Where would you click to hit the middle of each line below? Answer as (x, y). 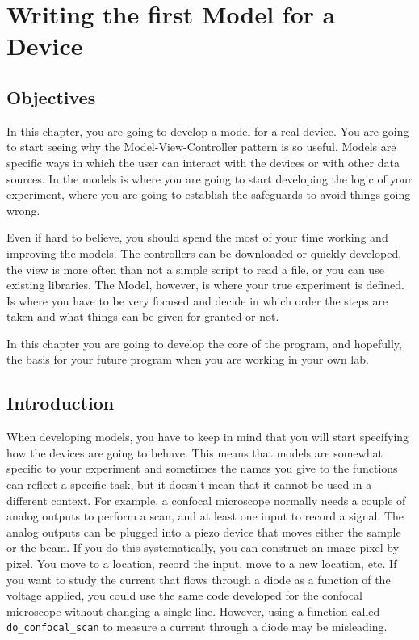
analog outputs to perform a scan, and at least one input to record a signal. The (205, 516)
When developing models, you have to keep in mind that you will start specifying (208, 437)
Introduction (61, 403)
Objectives (51, 97)
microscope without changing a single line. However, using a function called (193, 611)
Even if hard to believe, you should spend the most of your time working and (197, 237)
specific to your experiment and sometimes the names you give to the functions (202, 468)
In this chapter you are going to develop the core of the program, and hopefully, (204, 343)
